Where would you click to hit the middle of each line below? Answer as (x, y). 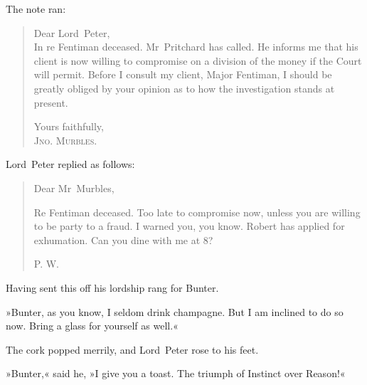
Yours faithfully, (69, 126)
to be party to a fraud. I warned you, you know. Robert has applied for (189, 226)
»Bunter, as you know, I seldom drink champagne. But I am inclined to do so (175, 311)
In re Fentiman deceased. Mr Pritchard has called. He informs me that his (196, 47)
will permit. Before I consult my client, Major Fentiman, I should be (183, 74)
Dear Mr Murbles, (74, 188)
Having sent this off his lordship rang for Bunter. (112, 287)
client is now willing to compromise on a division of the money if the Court (198, 60)
